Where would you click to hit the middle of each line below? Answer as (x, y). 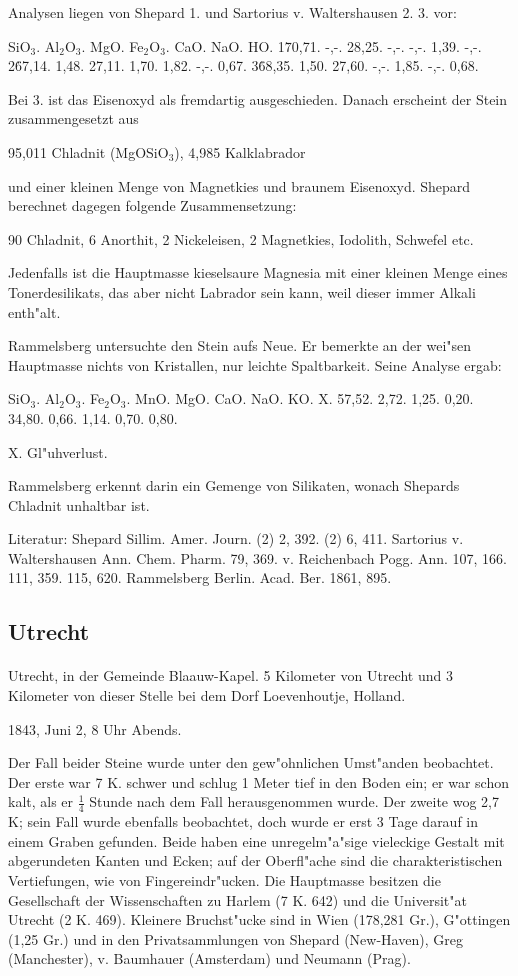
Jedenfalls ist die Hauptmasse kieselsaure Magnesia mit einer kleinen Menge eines (258, 272)
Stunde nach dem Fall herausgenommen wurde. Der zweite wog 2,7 (294, 801)
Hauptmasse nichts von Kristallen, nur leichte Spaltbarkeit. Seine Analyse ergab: (255, 364)
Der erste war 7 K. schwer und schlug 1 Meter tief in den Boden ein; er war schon (259, 781)
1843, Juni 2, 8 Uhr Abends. (95, 728)
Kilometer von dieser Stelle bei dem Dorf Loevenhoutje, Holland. (207, 695)
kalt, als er (41, 801)
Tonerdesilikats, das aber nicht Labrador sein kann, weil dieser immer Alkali (242, 291)
